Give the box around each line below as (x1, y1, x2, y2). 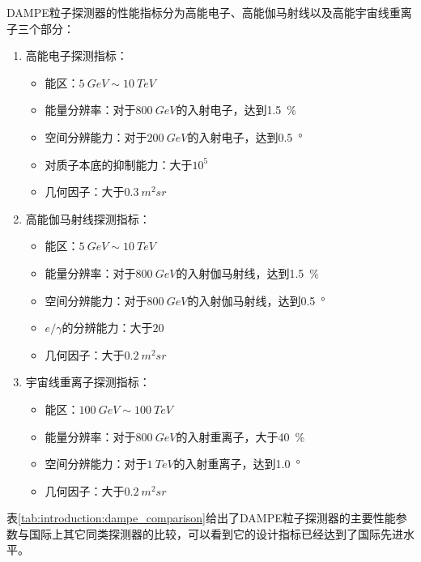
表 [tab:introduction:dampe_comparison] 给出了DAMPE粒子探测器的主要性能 (6, 509, 396, 526)
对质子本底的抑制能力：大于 (45, 155, 193, 172)
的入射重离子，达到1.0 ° (173, 455, 300, 472)
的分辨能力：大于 (62, 319, 153, 336)
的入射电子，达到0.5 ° (187, 128, 303, 145)
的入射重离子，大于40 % (176, 428, 305, 445)
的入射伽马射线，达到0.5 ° (187, 292, 325, 309)
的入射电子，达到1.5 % (176, 101, 296, 118)
